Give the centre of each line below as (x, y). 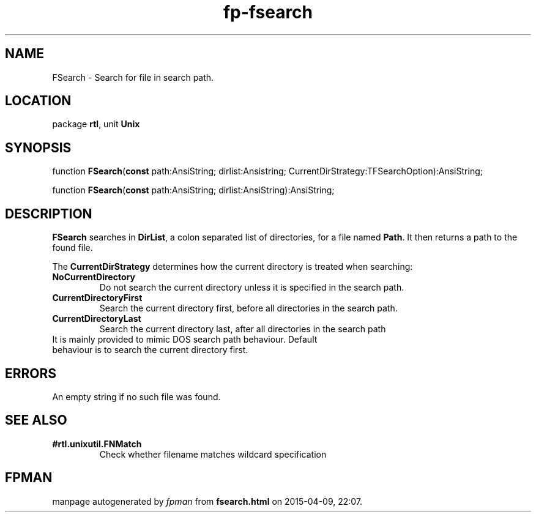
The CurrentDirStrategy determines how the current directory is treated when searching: (233, 267)
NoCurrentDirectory (94, 277)
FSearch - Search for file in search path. (133, 77)
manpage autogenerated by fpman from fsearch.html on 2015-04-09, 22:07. (207, 501)
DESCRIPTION (49, 214)
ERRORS (31, 373)
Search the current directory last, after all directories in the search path (243, 329)
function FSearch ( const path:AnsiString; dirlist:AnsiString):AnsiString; (193, 190)
